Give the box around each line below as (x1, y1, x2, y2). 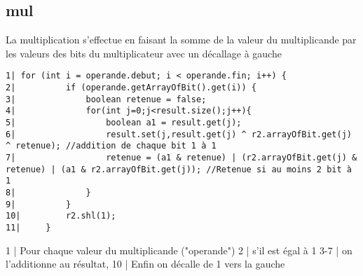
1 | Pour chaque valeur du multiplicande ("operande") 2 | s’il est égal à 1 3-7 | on (6, 242, 352, 257)
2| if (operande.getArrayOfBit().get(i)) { (6, 83, 256, 93)
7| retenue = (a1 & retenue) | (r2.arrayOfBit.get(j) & (6, 152, 357, 163)
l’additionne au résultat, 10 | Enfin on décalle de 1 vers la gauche (6, 256, 285, 271)
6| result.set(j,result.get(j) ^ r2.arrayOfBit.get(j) (6, 129, 352, 139)
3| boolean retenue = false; (6, 94, 207, 104)
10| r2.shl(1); (6, 211, 116, 221)
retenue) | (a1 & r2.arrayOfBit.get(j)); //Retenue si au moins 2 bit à (6, 164, 352, 174)
